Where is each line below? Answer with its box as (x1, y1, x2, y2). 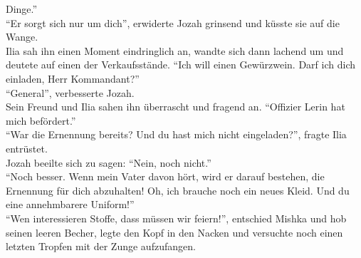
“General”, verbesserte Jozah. (6, 85, 135, 100)
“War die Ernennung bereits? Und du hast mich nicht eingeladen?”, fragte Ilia (6, 127, 347, 142)
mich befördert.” (6, 113, 76, 128)
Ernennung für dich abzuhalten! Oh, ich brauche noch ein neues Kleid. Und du (6, 182, 350, 197)
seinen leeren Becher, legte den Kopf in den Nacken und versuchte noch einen (6, 225, 343, 239)
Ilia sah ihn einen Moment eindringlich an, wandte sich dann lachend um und (6, 43, 344, 58)
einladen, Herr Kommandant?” (6, 71, 140, 86)
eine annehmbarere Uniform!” (6, 197, 135, 212)
